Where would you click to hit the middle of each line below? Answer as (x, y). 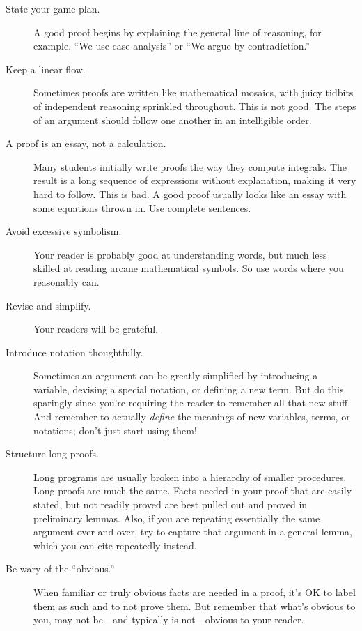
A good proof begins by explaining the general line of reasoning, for (178, 32)
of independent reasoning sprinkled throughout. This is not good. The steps (195, 106)
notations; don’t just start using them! (115, 430)
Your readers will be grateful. (96, 329)
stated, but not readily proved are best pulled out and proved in (171, 504)
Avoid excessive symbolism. (64, 231)
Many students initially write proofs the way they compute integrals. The (190, 166)
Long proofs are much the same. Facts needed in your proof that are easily (193, 491)
